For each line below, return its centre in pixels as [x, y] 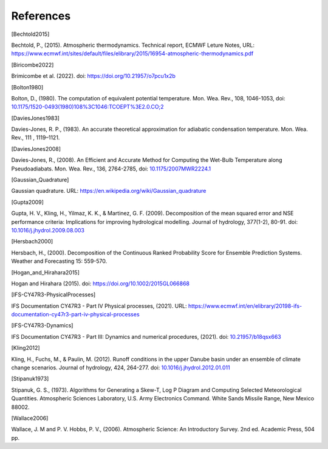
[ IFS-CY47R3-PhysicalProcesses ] [53, 294]
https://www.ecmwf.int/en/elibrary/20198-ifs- [245, 306]
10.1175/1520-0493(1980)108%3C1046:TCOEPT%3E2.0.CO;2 [87, 107]
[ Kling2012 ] [26, 348]
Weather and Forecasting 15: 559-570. [59, 261]
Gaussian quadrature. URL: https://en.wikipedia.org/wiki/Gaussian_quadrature [109, 191]
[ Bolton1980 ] [27, 87]
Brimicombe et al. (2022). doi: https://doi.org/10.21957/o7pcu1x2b [94, 76]
